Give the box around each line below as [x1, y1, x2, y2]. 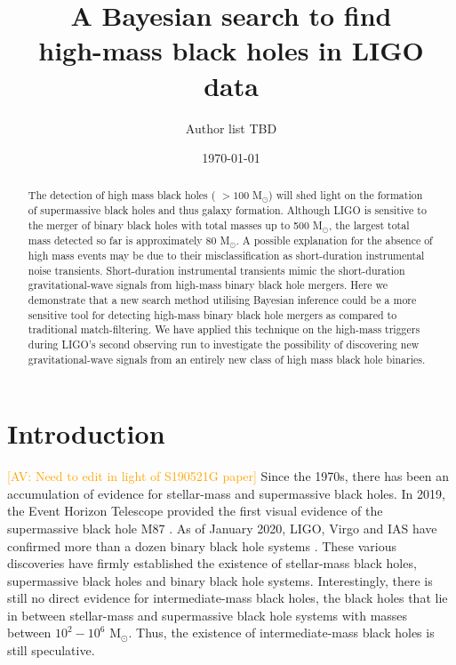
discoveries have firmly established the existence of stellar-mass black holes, [7, 554, 417, 573]
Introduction [7, 415, 165, 452]
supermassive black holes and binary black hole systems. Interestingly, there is [7, 571, 433, 589]
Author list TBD [185, 118, 277, 137]
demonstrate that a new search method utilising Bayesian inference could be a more [28, 292, 417, 307]
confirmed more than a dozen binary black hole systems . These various [7, 536, 397, 555]
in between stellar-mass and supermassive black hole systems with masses [7, 605, 408, 624]
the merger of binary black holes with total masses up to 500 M [28, 218, 323, 233]
